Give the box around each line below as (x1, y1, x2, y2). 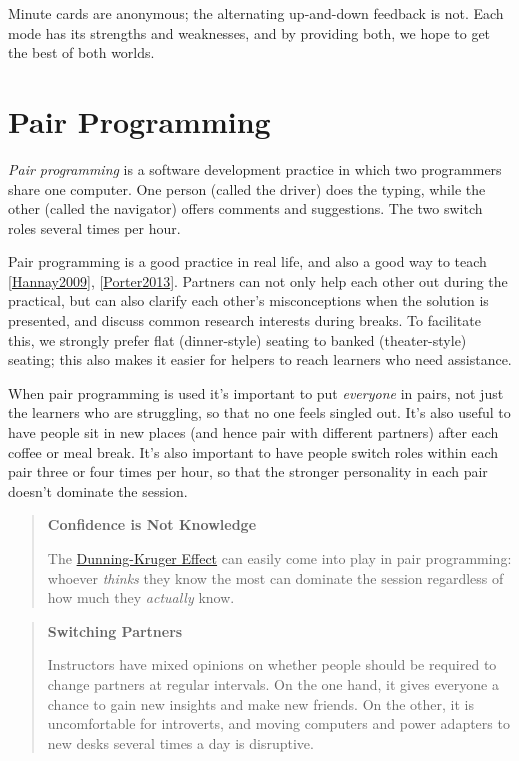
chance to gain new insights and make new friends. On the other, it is (47, 693, 474, 714)
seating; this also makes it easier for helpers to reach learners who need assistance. (8, 349, 512, 370)
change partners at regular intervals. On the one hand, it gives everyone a (47, 673, 499, 694)
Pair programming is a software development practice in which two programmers (8, 158, 502, 179)
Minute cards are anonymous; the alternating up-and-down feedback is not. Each (8, 3, 504, 23)
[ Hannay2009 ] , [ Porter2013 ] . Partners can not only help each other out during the (8, 270, 508, 291)
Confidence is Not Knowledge (47, 514, 257, 535)
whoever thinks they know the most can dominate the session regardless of (47, 567, 504, 588)
